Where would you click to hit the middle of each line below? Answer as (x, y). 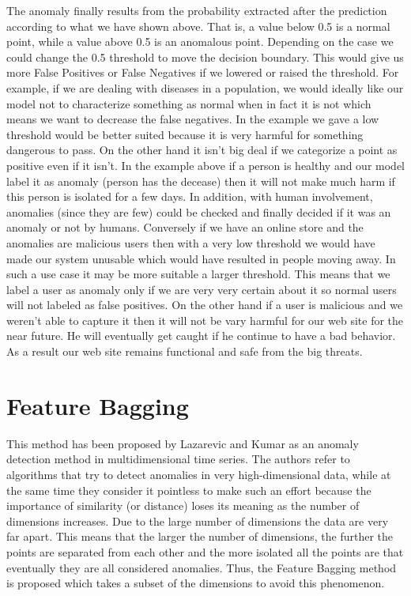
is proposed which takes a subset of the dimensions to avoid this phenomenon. (196, 583)
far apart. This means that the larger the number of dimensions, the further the (200, 536)
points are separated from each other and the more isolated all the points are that (205, 551)
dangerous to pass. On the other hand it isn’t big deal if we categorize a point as (202, 150)
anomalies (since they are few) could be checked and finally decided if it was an (199, 211)
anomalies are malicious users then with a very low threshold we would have (191, 242)
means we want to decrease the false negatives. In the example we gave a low (193, 119)
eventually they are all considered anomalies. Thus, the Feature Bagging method (202, 567)
